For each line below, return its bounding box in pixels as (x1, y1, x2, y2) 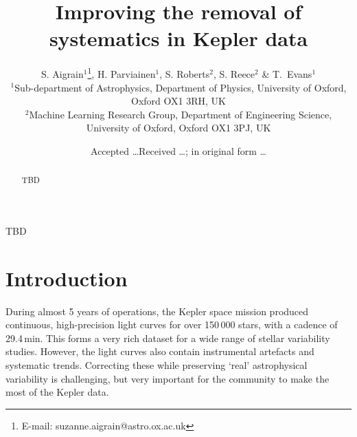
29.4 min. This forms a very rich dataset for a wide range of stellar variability (5, 330, 330, 345)
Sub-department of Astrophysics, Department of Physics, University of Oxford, (14, 80, 347, 94)
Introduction (5, 264, 128, 292)
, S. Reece (213, 66, 255, 81)
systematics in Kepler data (49, 24, 308, 52)
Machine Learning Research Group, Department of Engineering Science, (29, 107, 332, 121)
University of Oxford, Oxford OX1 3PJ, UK (86, 120, 271, 135)
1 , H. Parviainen (87, 65, 156, 81)
